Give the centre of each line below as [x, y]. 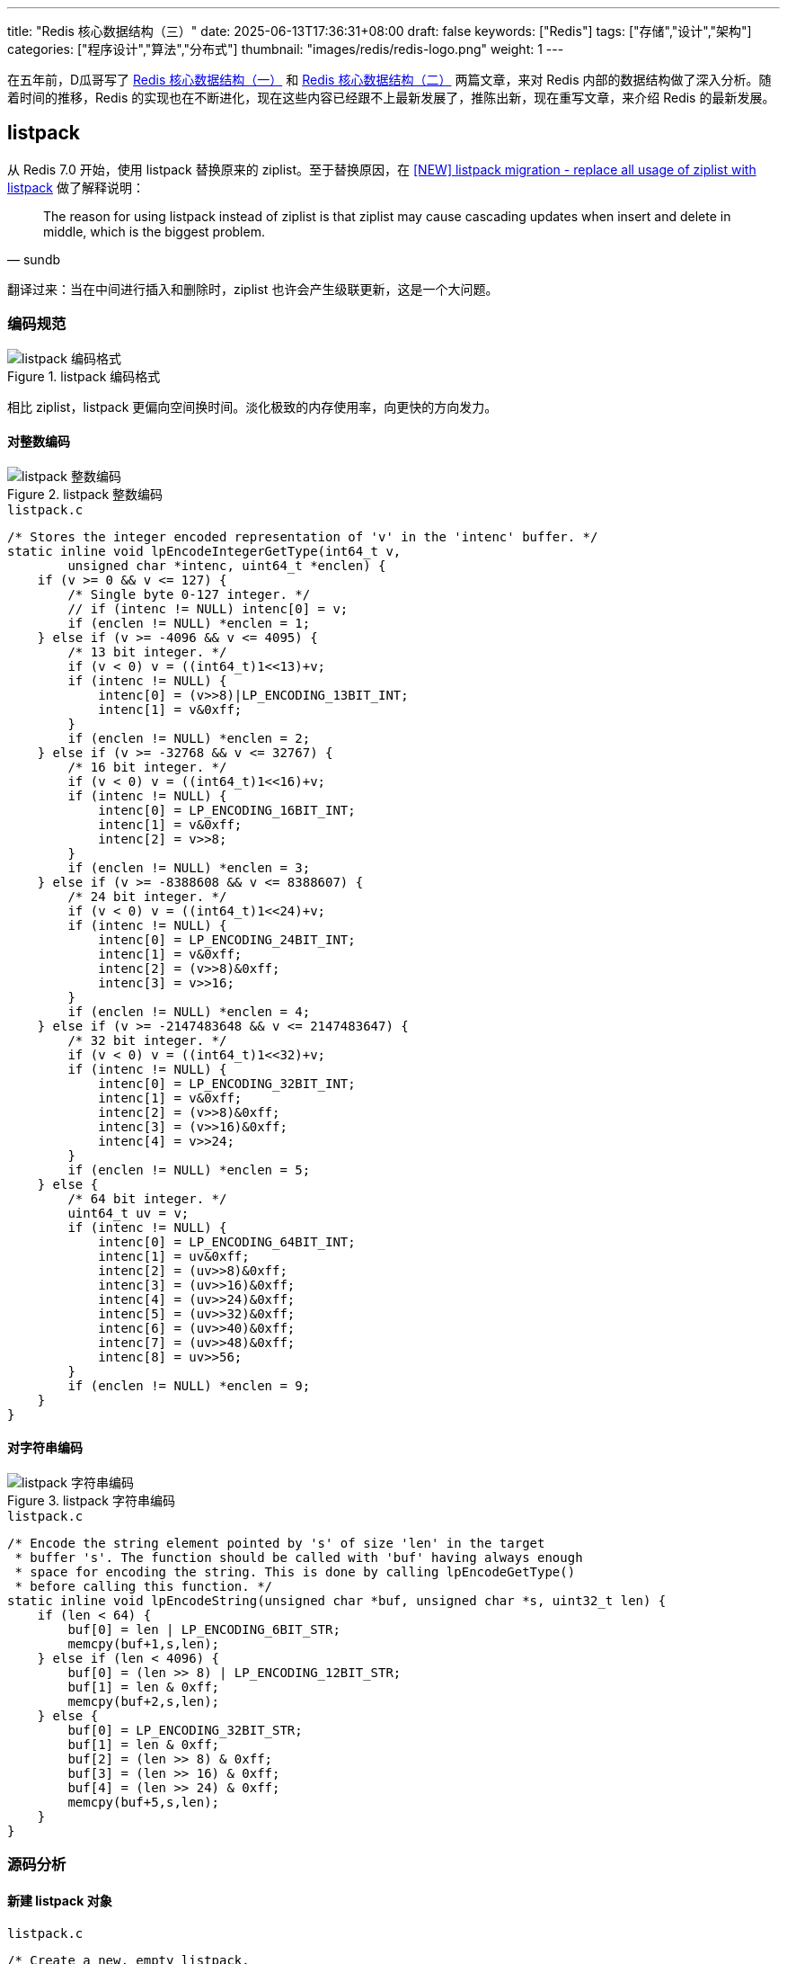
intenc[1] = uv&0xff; [174, 1256]
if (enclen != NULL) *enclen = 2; [189, 738]
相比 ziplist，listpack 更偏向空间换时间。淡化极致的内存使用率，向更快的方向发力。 [252, 406]
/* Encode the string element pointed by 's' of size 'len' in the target [276, 1544]
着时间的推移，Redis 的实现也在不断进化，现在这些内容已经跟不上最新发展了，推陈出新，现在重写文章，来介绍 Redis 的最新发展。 [391, 98]
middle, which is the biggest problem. [154, 231]
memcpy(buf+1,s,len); [144, 1644]
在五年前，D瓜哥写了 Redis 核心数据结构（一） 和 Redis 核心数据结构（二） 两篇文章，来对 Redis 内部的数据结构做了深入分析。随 [389, 80]
